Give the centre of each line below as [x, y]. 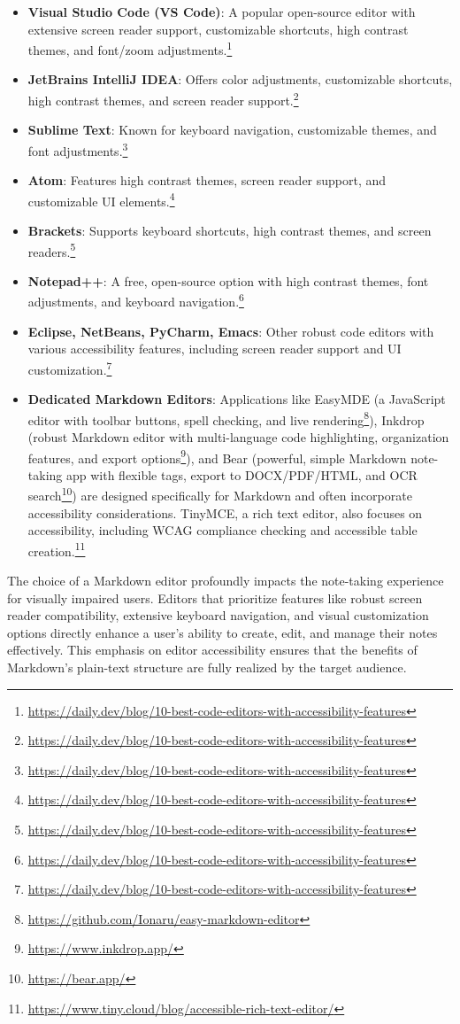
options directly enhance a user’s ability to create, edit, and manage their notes [222, 632]
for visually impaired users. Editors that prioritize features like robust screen [215, 597]
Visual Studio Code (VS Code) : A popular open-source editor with [222, 12]
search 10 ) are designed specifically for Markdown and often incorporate [220, 494]
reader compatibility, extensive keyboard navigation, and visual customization [218, 615]
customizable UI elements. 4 [101, 199]
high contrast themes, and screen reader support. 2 [163, 99]
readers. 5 [52, 250]
